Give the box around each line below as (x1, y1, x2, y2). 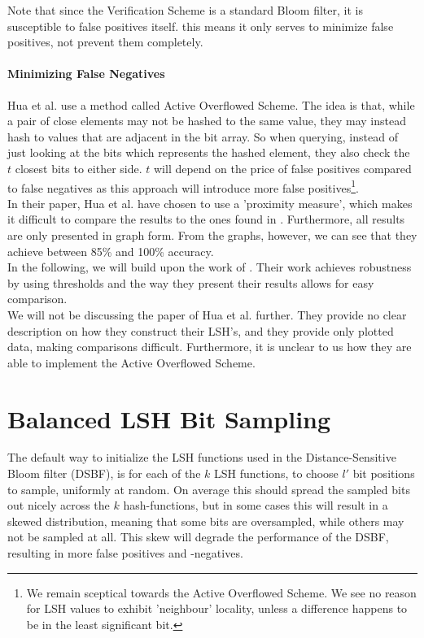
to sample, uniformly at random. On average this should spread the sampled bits (7, 480, 410, 497)
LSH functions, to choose (213, 465, 339, 482)
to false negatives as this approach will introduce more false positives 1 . (7, 176, 359, 196)
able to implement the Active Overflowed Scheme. (7, 354, 256, 371)
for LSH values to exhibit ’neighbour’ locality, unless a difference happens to (26, 600, 408, 617)
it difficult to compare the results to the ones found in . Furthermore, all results (7, 210, 405, 228)
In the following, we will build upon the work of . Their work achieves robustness (7, 258, 412, 276)
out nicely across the (7, 497, 110, 514)
